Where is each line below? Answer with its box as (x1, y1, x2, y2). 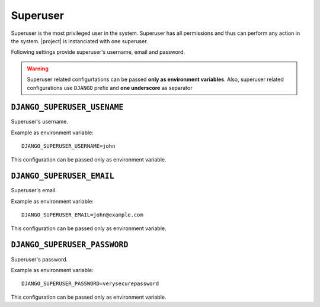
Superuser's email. (11, 187, 57, 194)
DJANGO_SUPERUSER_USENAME (11, 102, 124, 112)
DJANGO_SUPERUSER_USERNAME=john (21, 143, 116, 150)
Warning (27, 65, 49, 72)
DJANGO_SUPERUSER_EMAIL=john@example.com (21, 212, 143, 218)
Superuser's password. (11, 256, 68, 263)
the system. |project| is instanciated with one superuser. (11, 37, 148, 44)
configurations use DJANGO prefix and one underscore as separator (27, 84, 193, 91)
